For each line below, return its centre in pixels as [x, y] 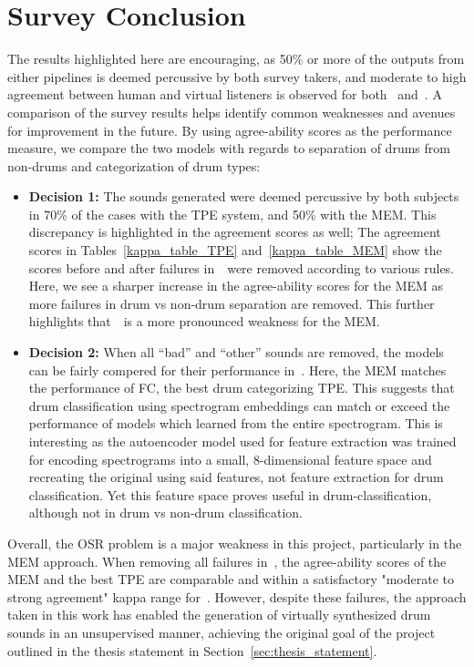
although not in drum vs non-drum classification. [165, 513]
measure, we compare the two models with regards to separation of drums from [229, 148]
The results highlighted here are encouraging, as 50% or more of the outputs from [236, 59]
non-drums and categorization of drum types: [134, 165]
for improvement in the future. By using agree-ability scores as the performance [230, 130]
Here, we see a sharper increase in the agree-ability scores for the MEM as [236, 286]
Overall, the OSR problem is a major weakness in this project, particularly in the [235, 543]
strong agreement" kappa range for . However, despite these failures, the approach [237, 596]
